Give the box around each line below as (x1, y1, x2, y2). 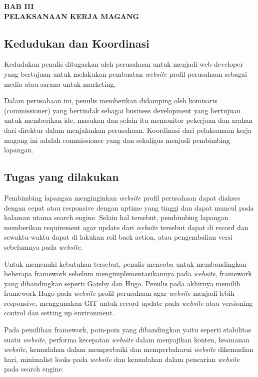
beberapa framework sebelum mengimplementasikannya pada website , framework (4, 268, 252, 279)
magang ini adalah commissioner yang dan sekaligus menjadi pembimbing (4, 134, 230, 145)
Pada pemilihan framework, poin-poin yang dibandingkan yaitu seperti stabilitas (4, 324, 251, 335)
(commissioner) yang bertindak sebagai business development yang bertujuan (4, 105, 241, 115)
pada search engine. (4, 363, 64, 374)
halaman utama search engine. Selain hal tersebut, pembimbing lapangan (4, 212, 228, 223)
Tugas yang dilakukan (4, 169, 119, 184)
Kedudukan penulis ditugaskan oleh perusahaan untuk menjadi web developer (4, 59, 243, 69)
